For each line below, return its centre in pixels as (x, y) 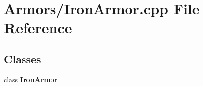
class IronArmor (31, 79)
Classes (23, 58)
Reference (38, 28)
